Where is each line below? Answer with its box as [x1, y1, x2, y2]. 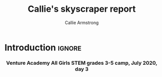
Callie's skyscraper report [27, 3, 136, 15]
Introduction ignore [4, 42, 82, 53]
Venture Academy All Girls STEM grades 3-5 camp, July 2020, [6, 59, 158, 66]
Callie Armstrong [65, 20, 99, 26]
